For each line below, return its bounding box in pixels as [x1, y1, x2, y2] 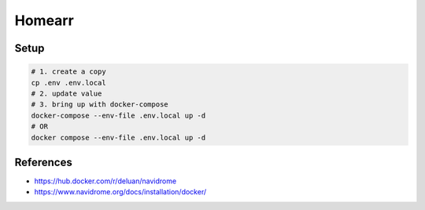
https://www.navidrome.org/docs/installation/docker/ [34, 187, 207, 197]
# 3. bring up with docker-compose [31, 100, 168, 109]
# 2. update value [31, 89, 102, 98]
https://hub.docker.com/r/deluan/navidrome [34, 176, 177, 186]
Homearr [14, 12, 74, 29]
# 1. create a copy [31, 67, 106, 76]
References [14, 155, 72, 168]
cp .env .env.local [31, 78, 106, 87]
